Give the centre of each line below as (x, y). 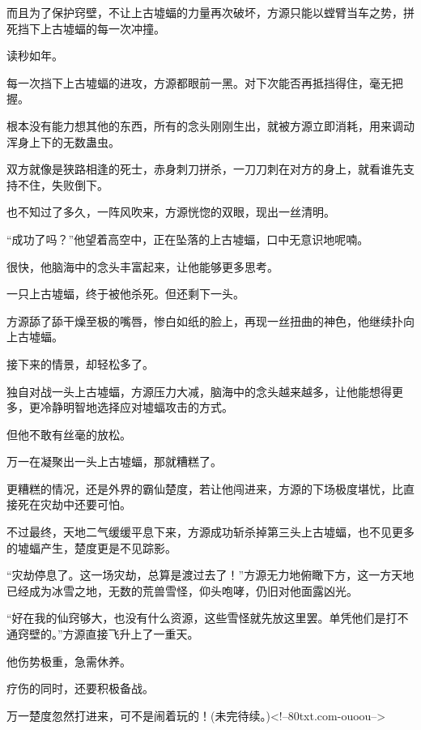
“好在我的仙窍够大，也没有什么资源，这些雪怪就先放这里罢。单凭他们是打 (202, 618)
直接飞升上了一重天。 (142, 634)
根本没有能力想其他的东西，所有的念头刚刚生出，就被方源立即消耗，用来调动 (210, 125)
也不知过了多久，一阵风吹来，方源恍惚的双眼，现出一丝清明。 (171, 212)
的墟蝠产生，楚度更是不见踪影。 (91, 547)
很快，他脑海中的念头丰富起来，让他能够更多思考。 (142, 266)
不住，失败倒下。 (63, 184)
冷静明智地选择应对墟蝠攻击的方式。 (136, 407)
